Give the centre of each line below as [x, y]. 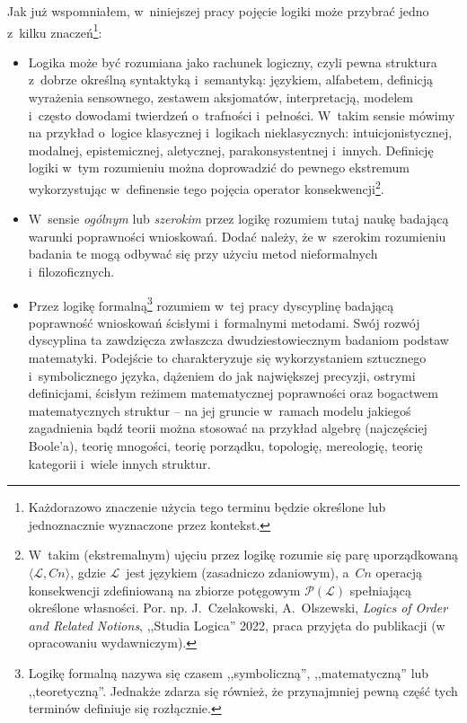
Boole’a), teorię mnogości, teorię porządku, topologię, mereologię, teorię [225, 446]
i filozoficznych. [71, 272]
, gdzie [88, 572]
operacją [399, 572]
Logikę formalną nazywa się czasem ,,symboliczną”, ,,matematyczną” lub [229, 672]
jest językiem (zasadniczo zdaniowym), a [238, 572]
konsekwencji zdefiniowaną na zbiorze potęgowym [164, 590]
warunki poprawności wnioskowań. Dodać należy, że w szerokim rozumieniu [237, 236]
